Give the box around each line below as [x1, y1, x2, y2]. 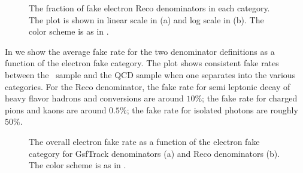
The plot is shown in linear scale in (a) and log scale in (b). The [29, 13, 264, 26]
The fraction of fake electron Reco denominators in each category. [29, 2, 270, 14]
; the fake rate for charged [202, 92, 298, 104]
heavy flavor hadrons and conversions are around [5, 92, 184, 104]
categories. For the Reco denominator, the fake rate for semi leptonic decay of [5, 80, 290, 92]
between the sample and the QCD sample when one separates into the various [5, 68, 296, 81]
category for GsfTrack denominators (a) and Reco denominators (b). [29, 147, 280, 159]
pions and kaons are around [5, 103, 107, 116]
